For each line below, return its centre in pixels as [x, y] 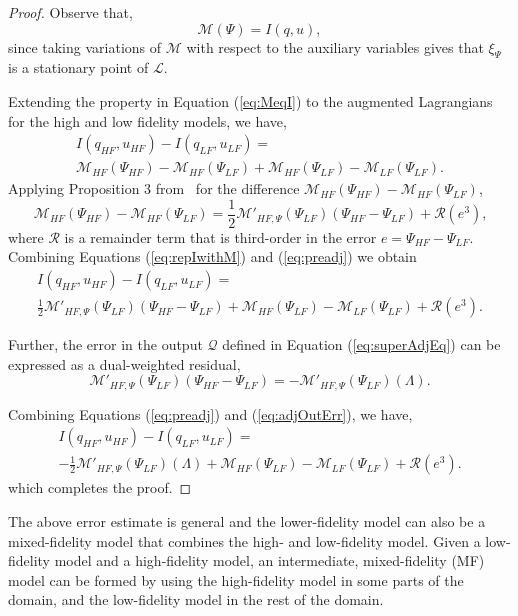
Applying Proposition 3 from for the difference [154, 188]
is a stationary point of [78, 67]
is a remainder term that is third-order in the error [220, 236]
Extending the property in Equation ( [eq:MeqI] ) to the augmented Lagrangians [250, 100]
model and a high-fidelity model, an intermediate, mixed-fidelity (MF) [269, 560]
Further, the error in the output [105, 344]
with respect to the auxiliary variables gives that [335, 46]
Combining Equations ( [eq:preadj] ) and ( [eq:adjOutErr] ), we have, [210, 413]
